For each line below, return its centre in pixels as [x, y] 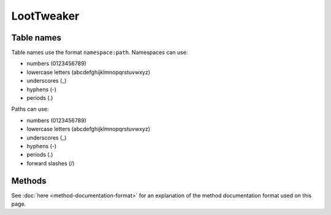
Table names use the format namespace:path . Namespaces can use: [100, 53]
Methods [29, 181]
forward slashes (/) [51, 163]
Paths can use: [30, 109]
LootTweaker [45, 16]
